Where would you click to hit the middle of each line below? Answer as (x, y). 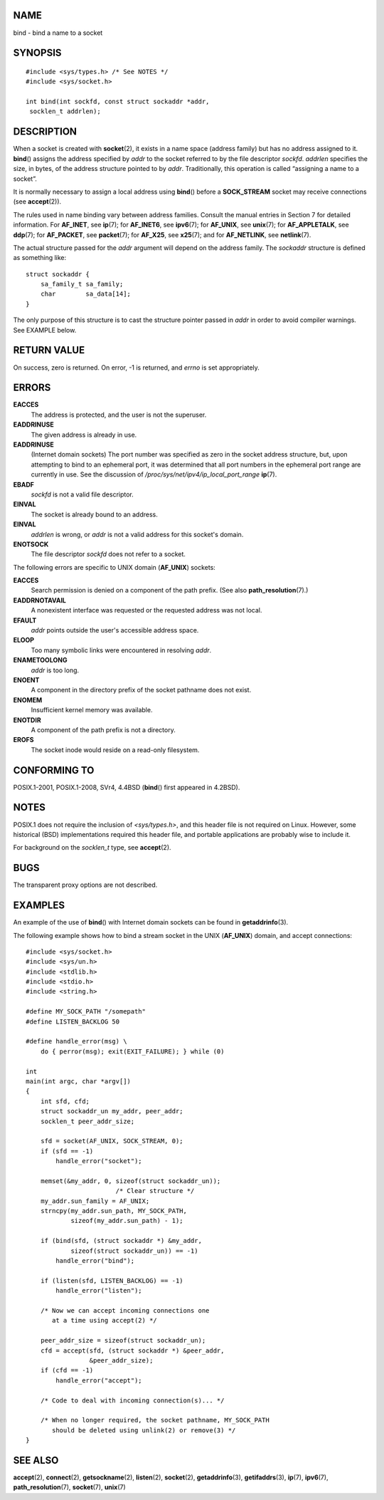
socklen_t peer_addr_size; (87, 1121)
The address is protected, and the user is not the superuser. (119, 415)
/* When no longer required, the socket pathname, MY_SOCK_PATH (155, 1420)
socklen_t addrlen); (65, 111)
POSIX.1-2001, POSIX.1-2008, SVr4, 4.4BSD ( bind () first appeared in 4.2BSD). (127, 787)
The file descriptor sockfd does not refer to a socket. (108, 554)
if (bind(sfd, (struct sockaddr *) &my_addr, (121, 1241)
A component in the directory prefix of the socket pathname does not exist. (141, 690)
